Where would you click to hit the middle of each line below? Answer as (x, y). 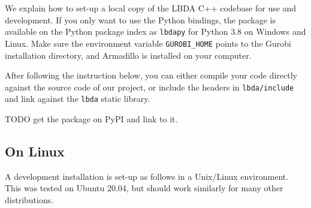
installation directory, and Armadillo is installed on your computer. (128, 55)
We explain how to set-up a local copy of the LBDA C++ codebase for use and (151, 8)
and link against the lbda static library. (78, 99)
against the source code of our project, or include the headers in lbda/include (150, 87)
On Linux (35, 151)
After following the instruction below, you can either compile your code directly (151, 75)
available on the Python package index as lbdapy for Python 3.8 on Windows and (155, 31)
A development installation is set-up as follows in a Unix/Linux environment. (147, 176)
